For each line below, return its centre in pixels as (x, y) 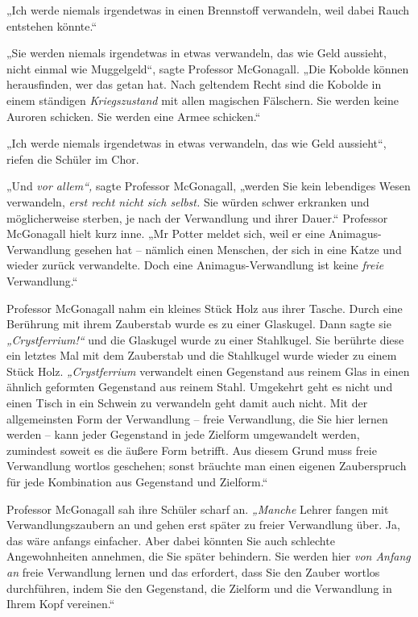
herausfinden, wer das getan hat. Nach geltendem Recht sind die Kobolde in (194, 84)
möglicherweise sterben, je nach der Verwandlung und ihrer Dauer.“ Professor (197, 217)
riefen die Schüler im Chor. (73, 158)
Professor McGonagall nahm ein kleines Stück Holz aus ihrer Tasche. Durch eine (205, 308)
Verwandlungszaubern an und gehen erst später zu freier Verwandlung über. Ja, (203, 525)
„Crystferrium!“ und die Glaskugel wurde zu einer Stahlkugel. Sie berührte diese (205, 339)
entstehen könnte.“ (52, 25)
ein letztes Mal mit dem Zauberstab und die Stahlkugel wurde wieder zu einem (202, 355)
